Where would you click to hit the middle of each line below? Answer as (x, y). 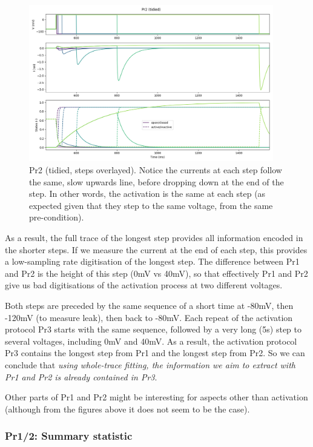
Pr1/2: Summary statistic (69, 436)
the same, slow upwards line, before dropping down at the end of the (156, 181)
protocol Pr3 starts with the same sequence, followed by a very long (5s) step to (153, 329)
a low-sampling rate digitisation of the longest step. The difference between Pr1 (152, 261)
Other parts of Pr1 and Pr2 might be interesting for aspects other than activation (156, 397)
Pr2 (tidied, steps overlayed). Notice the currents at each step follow (156, 170)
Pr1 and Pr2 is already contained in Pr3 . (81, 376)
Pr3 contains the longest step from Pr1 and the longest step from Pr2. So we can (155, 353)
